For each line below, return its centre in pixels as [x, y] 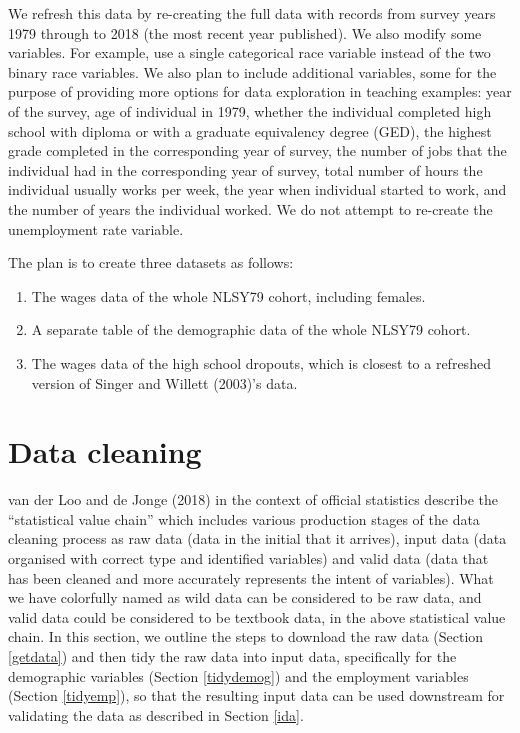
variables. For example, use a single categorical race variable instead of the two [249, 52]
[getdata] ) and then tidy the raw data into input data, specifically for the [232, 655]
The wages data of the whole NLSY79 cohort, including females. [228, 295]
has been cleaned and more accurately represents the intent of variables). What [251, 577]
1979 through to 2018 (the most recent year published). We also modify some [245, 32]
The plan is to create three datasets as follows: [151, 262]
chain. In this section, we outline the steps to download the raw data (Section [246, 636]
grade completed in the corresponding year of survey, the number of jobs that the [257, 150]
